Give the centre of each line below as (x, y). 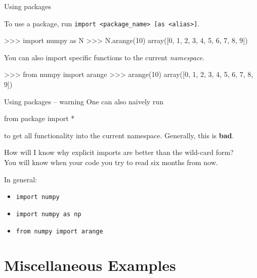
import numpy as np (49, 214)
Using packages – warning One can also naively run (84, 101)
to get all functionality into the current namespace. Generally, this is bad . (119, 135)
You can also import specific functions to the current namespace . (104, 57)
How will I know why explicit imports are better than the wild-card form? (119, 152)
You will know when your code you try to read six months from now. (111, 162)
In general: (20, 179)
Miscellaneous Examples (90, 265)
